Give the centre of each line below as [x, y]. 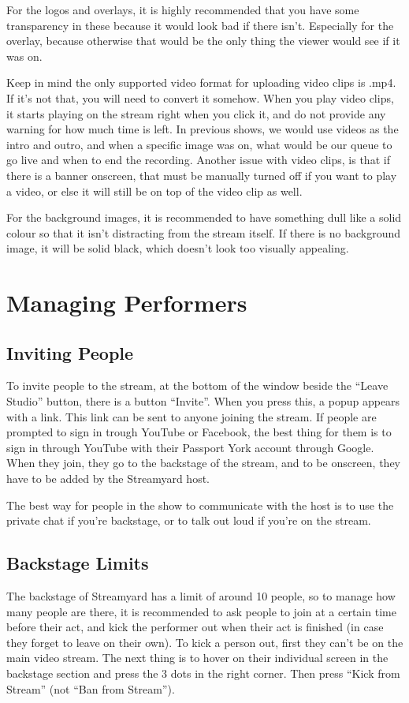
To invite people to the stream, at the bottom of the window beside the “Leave [197, 385]
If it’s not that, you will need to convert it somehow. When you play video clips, [200, 97]
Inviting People [70, 352]
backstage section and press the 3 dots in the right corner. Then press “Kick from [203, 673]
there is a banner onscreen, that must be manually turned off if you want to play [202, 175]
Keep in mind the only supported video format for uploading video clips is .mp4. [201, 82]
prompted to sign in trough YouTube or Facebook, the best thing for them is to [199, 432]
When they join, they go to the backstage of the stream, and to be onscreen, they [204, 463]
